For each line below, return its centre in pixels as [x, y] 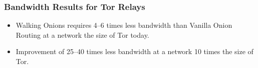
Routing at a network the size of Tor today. [82, 34]
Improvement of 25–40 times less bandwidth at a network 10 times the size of [135, 51]
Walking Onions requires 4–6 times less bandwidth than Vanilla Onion [124, 25]
